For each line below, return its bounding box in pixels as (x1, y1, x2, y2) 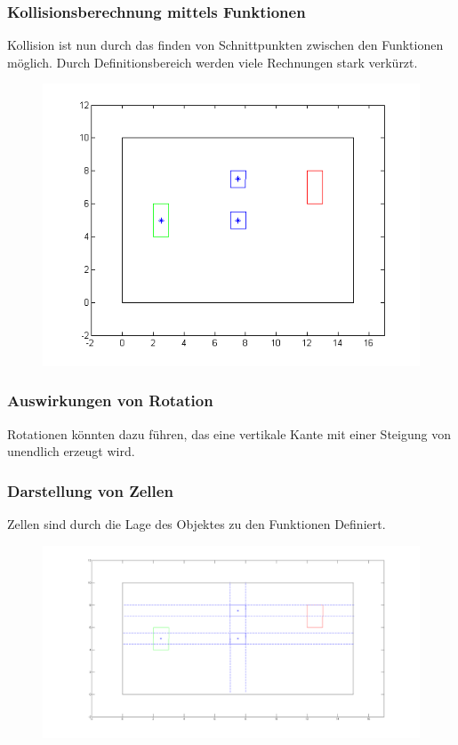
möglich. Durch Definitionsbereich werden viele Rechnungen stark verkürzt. (7, 52, 418, 71)
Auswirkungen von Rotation (7, 389, 213, 412)
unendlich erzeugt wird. (7, 442, 135, 461)
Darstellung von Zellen (7, 479, 173, 501)
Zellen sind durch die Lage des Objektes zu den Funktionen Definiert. (7, 515, 386, 533)
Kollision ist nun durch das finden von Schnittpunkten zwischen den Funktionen (7, 36, 444, 54)
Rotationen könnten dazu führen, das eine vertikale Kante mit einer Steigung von (7, 424, 451, 443)
